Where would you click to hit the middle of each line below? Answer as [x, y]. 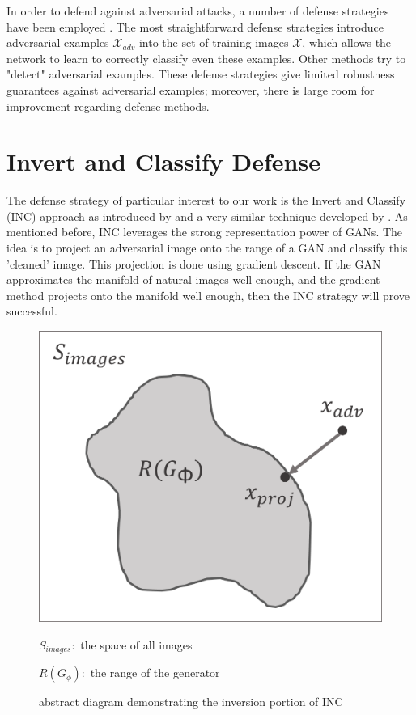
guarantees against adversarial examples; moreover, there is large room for [191, 89]
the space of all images [136, 644]
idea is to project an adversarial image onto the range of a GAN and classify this [207, 248]
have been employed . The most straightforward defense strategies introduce [195, 26]
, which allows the [347, 42]
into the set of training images [214, 42]
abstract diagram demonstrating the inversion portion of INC [191, 702]
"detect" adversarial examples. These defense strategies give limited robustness [201, 74]
